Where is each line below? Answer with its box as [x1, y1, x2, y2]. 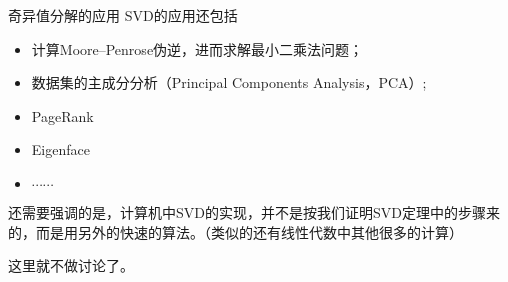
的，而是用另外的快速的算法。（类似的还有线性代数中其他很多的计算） [8, 221, 463, 242]
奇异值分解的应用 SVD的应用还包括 [8, 5, 238, 25]
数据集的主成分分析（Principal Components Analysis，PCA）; [31, 72, 427, 93]
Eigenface [31, 139, 90, 160]
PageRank [31, 105, 94, 126]
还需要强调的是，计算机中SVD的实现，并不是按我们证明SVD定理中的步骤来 [8, 201, 500, 222]
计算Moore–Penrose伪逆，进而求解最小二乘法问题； [31, 38, 364, 59]
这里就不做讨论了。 [8, 255, 134, 276]
